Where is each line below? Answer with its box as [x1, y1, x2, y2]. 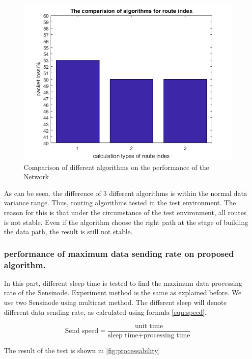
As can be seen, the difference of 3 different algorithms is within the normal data [4, 188, 248, 198]
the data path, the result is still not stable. [4, 226, 133, 237]
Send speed [65, 327, 99, 334]
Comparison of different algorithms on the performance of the [24, 162, 209, 172]
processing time [143, 332, 190, 339]
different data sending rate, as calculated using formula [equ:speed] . [4, 306, 207, 317]
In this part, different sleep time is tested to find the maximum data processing [4, 277, 243, 288]
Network [24, 171, 49, 182]
